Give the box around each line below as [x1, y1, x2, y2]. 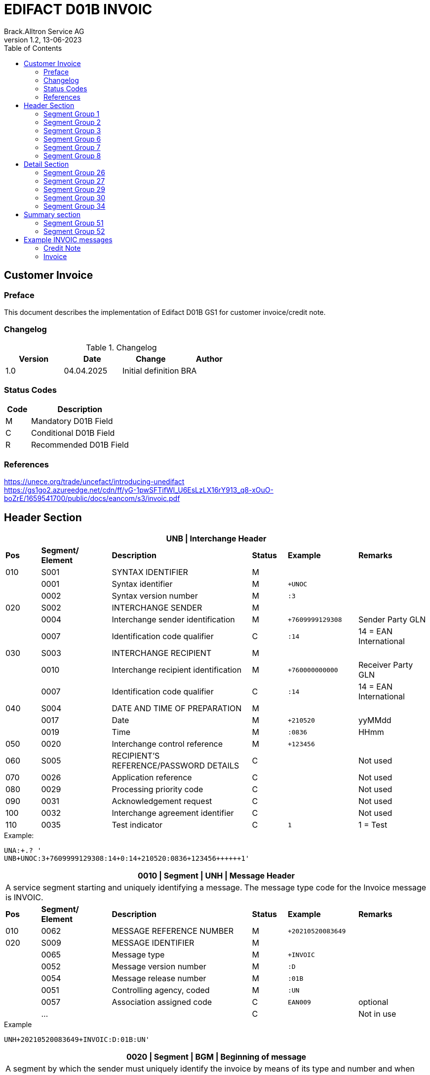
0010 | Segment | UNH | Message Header [138, 871, 295, 881]
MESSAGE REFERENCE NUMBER [112, 926, 234, 936]
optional [358, 997, 389, 1007]
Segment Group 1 [43, 109, 100, 118]
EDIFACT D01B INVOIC [4, 1, 153, 18]
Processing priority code [112, 784, 203, 795]
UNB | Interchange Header [166, 534, 267, 544]
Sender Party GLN [358, 614, 426, 625]
